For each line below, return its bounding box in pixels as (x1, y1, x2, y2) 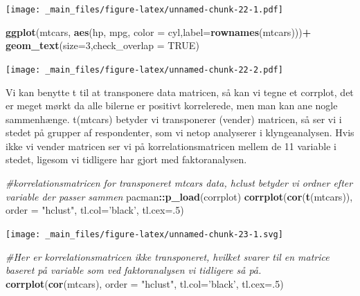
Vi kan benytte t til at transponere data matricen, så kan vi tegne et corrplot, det (6, 84, 354, 99)
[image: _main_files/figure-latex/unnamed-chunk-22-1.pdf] (6, 5, 283, 15)
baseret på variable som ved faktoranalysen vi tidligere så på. (6, 263, 262, 277)
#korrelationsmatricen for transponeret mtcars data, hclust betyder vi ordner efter (6, 176, 353, 190)
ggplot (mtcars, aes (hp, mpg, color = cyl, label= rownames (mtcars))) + (6, 24, 312, 39)
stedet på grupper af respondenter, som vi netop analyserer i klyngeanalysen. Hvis (6, 125, 354, 140)
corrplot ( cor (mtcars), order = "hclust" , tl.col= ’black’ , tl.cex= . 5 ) (6, 276, 284, 290)
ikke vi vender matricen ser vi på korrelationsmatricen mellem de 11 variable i (6, 138, 336, 153)
